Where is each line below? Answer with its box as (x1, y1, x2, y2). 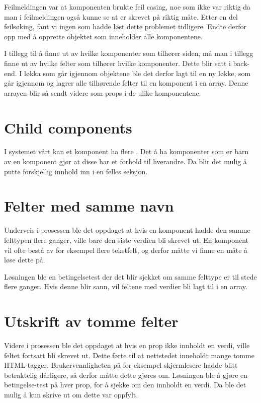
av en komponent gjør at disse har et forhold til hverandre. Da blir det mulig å (4, 156, 247, 167)
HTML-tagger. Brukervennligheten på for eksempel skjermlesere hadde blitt (4, 360, 238, 370)
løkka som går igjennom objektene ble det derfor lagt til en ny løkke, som (24, 68, 251, 78)
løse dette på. (4, 254, 45, 265)
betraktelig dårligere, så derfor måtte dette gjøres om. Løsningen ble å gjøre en (4, 369, 248, 380)
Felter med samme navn (4, 195, 174, 216)
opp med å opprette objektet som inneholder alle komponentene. (4, 31, 203, 41)
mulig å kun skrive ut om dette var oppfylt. (4, 389, 138, 400)
